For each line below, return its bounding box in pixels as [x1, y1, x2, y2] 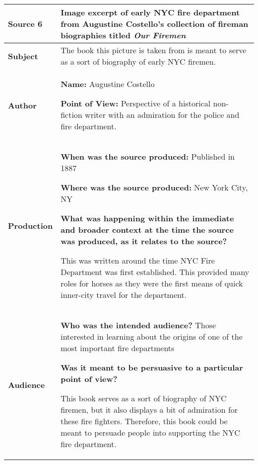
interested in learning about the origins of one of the [61, 331, 243, 342]
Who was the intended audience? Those [61, 319, 216, 331]
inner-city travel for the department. [61, 289, 187, 300]
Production [8, 220, 53, 231]
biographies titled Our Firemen [61, 29, 186, 41]
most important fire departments [61, 342, 175, 354]
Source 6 [8, 18, 43, 29]
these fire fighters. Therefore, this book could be [61, 415, 228, 427]
